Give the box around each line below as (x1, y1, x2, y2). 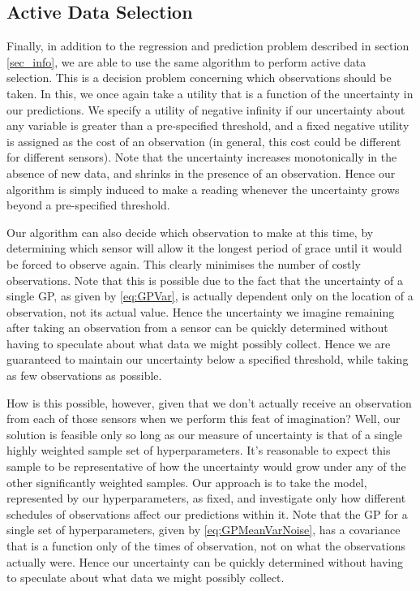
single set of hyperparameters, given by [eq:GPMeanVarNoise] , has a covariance (6, 521, 401, 538)
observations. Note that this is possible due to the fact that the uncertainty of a (6, 271, 403, 288)
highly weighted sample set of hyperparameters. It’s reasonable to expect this (6, 442, 391, 459)
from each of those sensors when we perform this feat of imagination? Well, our (6, 410, 401, 427)
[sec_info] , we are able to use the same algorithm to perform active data (6, 53, 366, 70)
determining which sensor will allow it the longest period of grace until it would (6, 239, 402, 257)
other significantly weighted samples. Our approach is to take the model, (6, 473, 367, 490)
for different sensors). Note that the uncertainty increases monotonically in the (6, 149, 397, 166)
